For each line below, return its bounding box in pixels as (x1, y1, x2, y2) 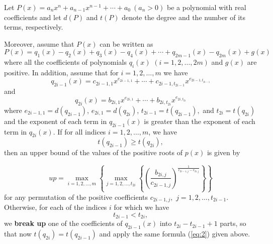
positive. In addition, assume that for (4, 67, 119, 77)
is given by (207, 147, 240, 158)
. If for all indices (53, 126, 106, 137)
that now (4, 228, 32, 239)
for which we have (114, 202, 169, 212)
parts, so (220, 218, 246, 228)
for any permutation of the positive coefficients (4, 191, 148, 202)
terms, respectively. (4, 22, 63, 32)
